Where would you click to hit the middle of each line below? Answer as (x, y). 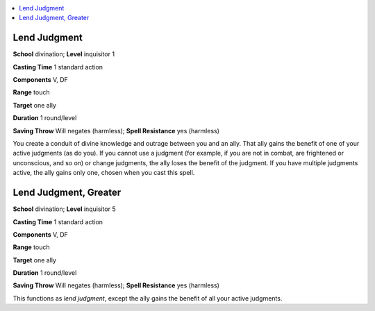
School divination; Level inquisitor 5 (64, 209)
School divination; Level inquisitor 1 (64, 54)
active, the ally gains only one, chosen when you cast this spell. (104, 173)
